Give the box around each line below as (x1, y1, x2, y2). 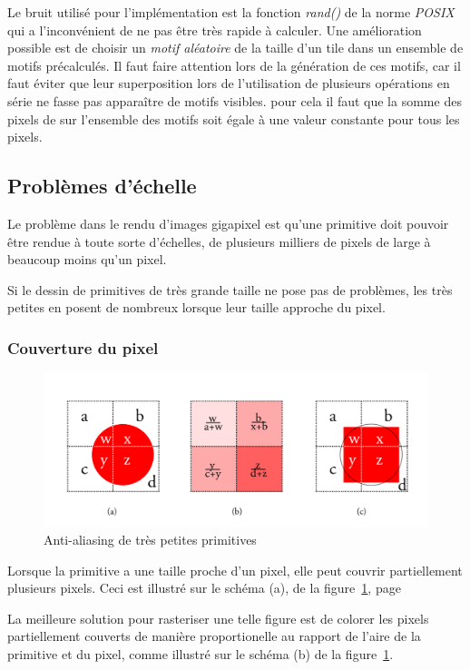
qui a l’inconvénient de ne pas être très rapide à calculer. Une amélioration (7, 20, 422, 39)
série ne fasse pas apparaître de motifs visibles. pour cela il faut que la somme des (7, 91, 462, 110)
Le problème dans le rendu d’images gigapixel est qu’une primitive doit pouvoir (7, 213, 449, 232)
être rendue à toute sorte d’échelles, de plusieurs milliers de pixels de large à (7, 232, 431, 251)
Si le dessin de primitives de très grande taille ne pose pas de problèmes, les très (7, 280, 453, 299)
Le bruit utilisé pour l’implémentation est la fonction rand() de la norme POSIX (7, 3, 455, 21)
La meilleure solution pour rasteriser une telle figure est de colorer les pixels (7, 608, 429, 627)
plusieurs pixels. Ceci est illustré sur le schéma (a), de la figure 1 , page (7, 578, 401, 597)
